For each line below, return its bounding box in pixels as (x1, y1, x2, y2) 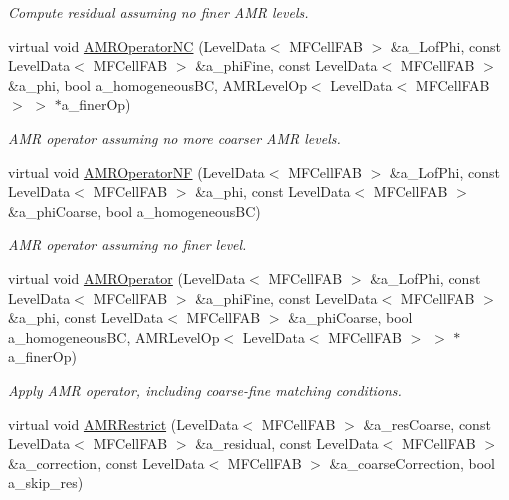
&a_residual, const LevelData (195, 433, 379, 454)
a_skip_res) (8, 472, 84, 493)
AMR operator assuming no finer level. (8, 234, 247, 255)
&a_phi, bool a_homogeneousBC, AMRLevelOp (8, 74, 307, 95)
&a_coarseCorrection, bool (329, 452, 496, 473)
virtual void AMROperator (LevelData (8, 267, 246, 288)
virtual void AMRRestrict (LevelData (8, 413, 239, 434)
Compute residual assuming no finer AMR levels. (8, 2, 309, 22)
